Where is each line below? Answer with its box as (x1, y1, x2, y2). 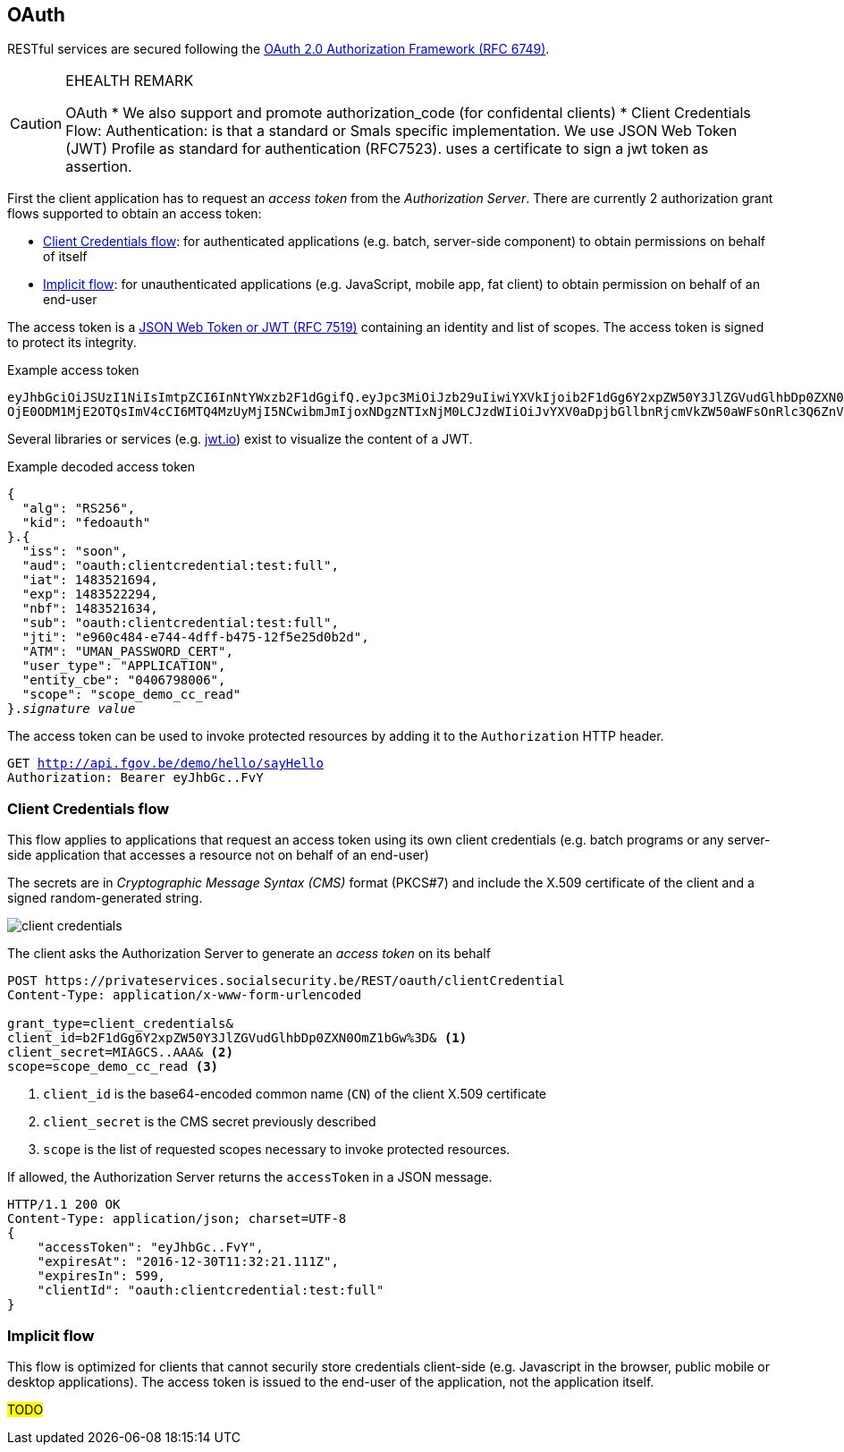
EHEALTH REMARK (65, 72, 194, 90)
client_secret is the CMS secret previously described (43, 1114, 376, 1130)
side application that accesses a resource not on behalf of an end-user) (7, 847, 429, 863)
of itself (43, 249, 88, 265)
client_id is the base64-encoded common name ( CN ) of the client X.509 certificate (43, 1086, 547, 1102)
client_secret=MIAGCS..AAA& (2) (7, 1045, 233, 1060)
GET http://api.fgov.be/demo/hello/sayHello (7, 756, 325, 771)
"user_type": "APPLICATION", (21, 658, 226, 674)
